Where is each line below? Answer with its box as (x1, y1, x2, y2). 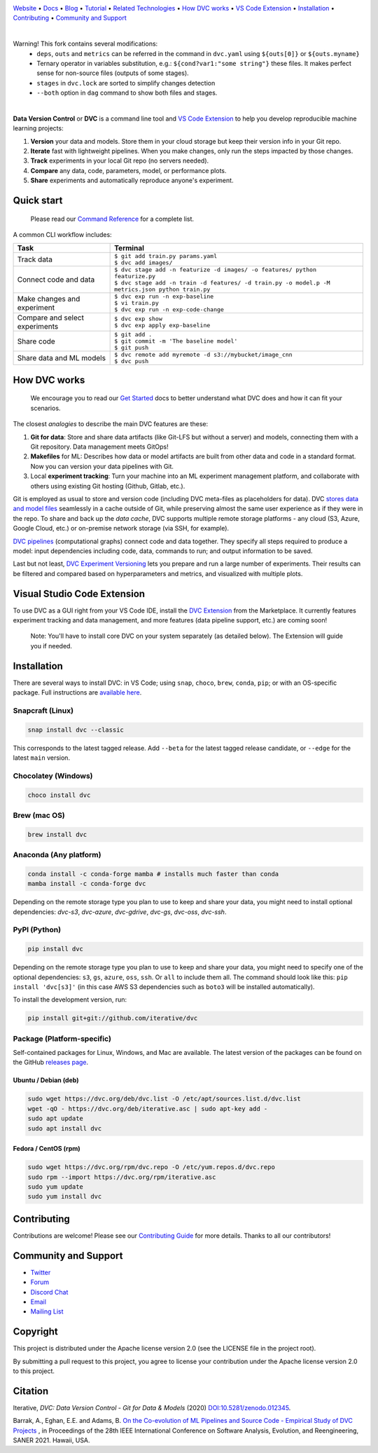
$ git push (114, 344, 149, 352)
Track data (17, 254, 52, 264)
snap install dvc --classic (27, 725, 124, 734)
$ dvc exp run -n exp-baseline (114, 293, 214, 301)
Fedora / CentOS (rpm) (13, 1145, 80, 1153)
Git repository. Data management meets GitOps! (30, 442, 169, 451)
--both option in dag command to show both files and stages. (36, 88, 218, 97)
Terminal (114, 243, 145, 253)
